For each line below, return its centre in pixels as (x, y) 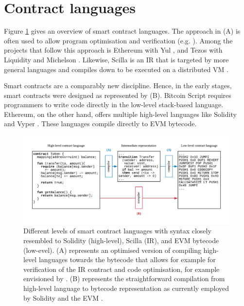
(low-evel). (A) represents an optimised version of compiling (112, 250)
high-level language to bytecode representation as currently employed (126, 288)
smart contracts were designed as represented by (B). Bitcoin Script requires (118, 95)
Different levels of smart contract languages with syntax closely (117, 231)
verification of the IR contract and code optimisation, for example (122, 269)
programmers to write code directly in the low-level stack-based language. (114, 105)
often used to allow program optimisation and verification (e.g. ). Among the (118, 40)
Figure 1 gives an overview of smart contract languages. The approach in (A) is (122, 31)
